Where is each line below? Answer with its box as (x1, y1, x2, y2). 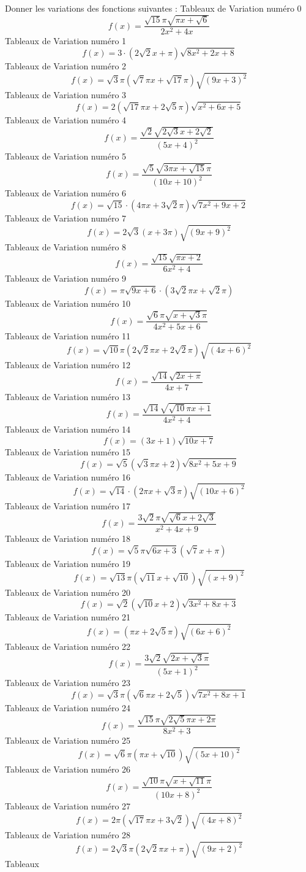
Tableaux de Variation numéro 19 (5, 557, 131, 569)
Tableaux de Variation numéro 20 (5, 585, 131, 598)
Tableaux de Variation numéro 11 (5, 330, 131, 342)
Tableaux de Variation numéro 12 (5, 358, 131, 371)
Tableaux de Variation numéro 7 (5, 211, 127, 224)
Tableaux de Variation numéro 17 (5, 499, 131, 512)
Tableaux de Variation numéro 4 (5, 113, 127, 126)
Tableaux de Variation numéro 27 (5, 799, 131, 812)
